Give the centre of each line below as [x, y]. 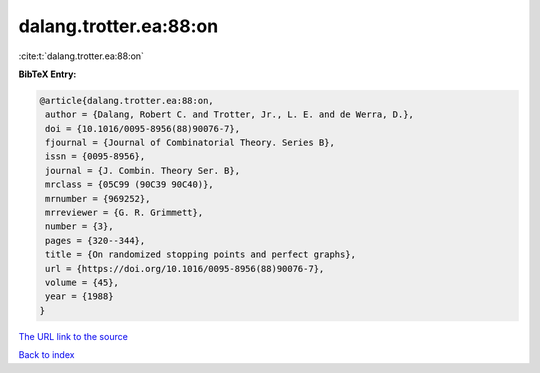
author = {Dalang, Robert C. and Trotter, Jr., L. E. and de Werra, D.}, [230, 114]
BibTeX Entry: [47, 74]
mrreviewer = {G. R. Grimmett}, [124, 213]
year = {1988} [79, 296]
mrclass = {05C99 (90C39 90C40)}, [129, 184]
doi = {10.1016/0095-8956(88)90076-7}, [142, 128]
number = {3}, [79, 226]
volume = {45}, [82, 282]
